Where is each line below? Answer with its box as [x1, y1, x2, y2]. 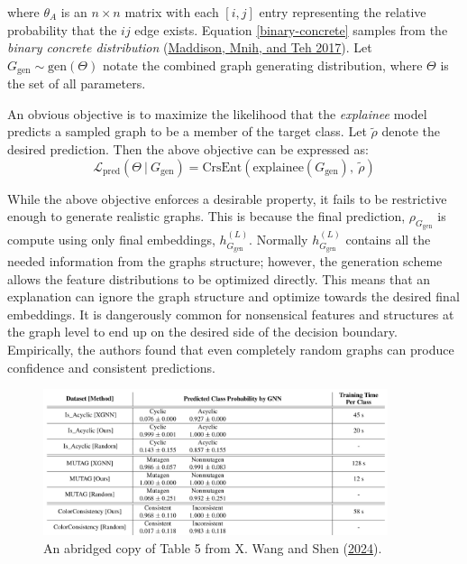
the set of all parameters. [7, 74, 146, 93]
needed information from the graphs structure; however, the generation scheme [7, 252, 443, 271]
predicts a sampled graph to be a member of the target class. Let [7, 122, 367, 141]
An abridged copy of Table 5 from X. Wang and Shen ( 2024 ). [43, 538, 382, 557]
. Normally [249, 230, 308, 249]
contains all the [345, 230, 431, 249]
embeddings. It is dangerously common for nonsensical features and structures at [7, 304, 454, 323]
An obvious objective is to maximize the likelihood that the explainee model [7, 104, 427, 123]
